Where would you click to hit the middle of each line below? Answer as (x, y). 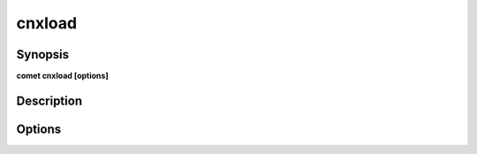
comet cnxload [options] (63, 76)
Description (49, 100)
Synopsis (43, 54)
